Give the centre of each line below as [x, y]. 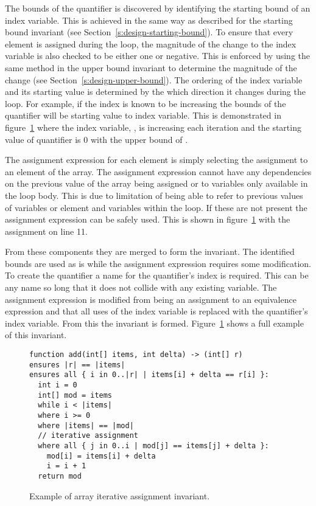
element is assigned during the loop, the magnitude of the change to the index [151, 43]
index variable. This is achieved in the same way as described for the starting [149, 20]
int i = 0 [58, 385]
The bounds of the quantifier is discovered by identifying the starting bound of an [158, 8]
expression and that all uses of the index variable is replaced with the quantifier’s [156, 311]
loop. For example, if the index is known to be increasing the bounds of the [146, 103]
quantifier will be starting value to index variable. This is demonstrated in [143, 115]
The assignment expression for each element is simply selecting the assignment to [156, 160]
